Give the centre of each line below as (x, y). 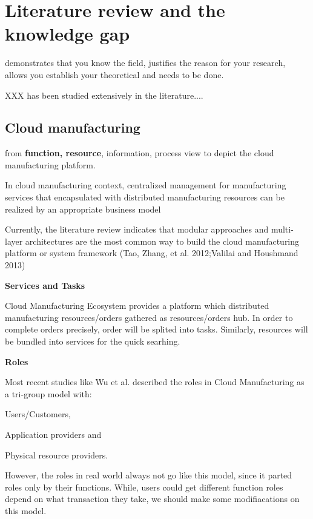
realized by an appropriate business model (83, 209)
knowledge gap (68, 34)
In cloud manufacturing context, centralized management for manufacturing (146, 185)
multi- (282, 229)
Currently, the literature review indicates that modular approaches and (137, 229)
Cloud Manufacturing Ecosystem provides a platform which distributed (137, 306)
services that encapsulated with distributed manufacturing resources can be (145, 197)
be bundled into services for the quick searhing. (93, 341)
